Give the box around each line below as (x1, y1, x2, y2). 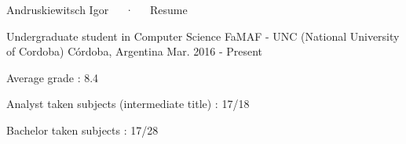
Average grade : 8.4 (6, 69, 99, 85)
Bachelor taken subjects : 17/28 (6, 121, 159, 138)
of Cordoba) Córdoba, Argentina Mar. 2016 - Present (6, 43, 263, 59)
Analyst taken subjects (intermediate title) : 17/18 (6, 95, 250, 112)
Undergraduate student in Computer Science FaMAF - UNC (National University (6, 27, 400, 44)
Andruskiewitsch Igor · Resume (6, 2, 188, 17)
